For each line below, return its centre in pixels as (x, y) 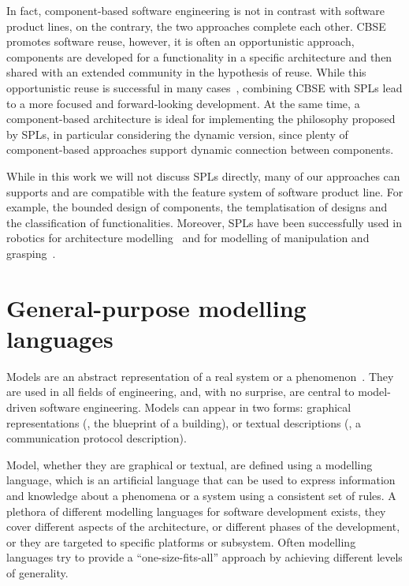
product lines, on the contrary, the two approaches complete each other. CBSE (196, 26)
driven (22, 407)
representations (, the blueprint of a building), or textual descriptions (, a (184, 422)
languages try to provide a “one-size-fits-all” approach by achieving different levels (204, 557)
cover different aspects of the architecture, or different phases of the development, (203, 526)
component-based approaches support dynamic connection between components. (200, 149)
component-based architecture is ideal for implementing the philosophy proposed (201, 119)
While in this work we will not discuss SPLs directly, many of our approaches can (203, 175)
